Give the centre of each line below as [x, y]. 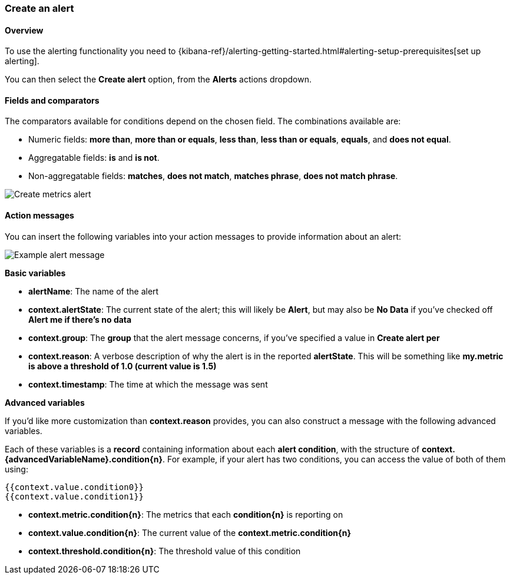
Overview [24, 30]
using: [16, 469]
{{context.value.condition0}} [74, 487]
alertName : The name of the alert [94, 291]
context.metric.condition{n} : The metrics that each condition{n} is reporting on [186, 514]
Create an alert [39, 8]
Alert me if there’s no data [80, 319]
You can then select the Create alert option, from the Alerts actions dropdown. [158, 80]
